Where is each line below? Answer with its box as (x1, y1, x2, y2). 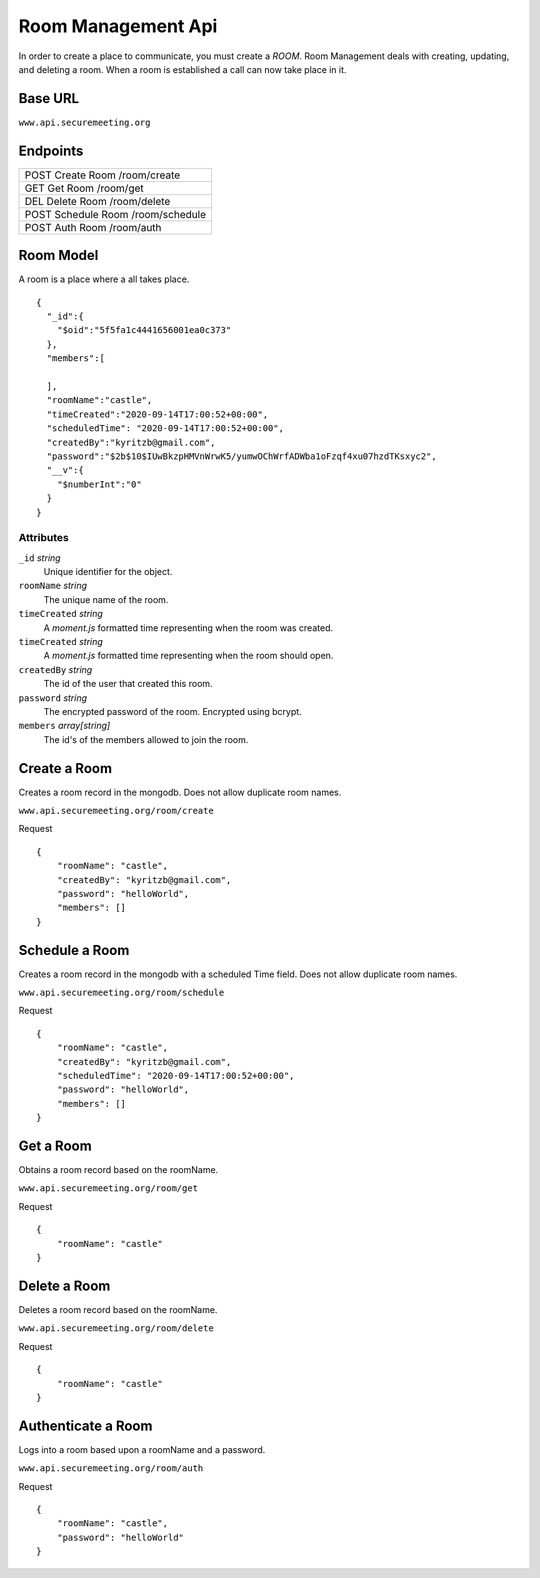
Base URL (18, 90, 80, 107)
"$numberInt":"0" (56, 478, 142, 490)
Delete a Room (18, 1277, 111, 1294)
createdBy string (18, 663, 93, 675)
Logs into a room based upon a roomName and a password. (18, 1443, 266, 1455)
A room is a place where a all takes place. (18, 273, 190, 285)
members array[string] (18, 720, 111, 732)
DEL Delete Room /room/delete (24, 194, 171, 208)
